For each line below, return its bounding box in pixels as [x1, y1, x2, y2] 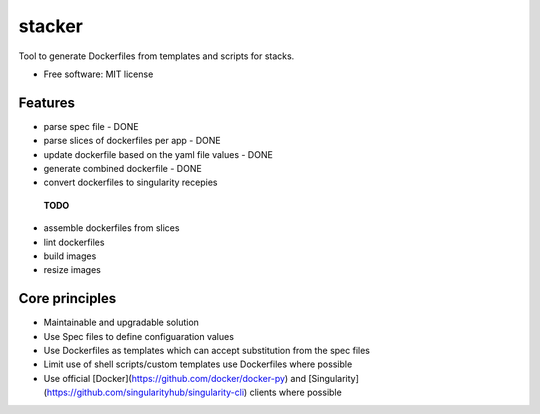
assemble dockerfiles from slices [43, 222, 180, 234]
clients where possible [249, 386, 342, 399]
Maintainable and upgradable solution [43, 316, 200, 329]
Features [18, 94, 75, 111]
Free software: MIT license [43, 68, 154, 80]
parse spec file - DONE [43, 120, 139, 132]
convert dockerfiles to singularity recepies [43, 176, 218, 189]
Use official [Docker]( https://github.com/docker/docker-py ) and [43, 372, 307, 384]
